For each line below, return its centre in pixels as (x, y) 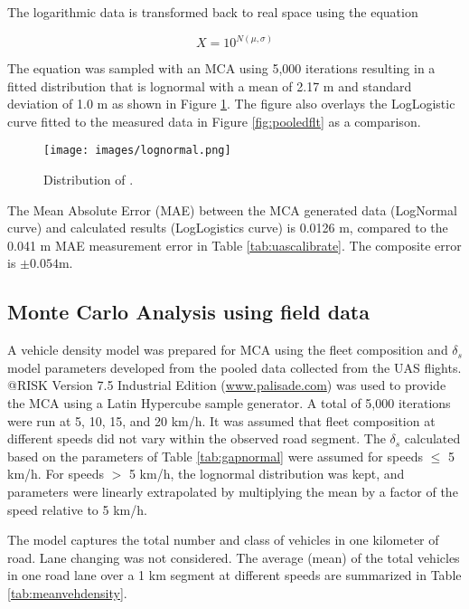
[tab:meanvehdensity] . (67, 592)
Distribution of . (89, 180)
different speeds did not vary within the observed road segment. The (197, 438)
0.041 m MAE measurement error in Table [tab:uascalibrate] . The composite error (234, 245)
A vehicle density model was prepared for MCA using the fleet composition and (228, 350)
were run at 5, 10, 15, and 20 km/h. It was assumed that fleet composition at (221, 420)
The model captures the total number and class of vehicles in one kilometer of (223, 540)
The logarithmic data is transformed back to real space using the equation (213, 12)
